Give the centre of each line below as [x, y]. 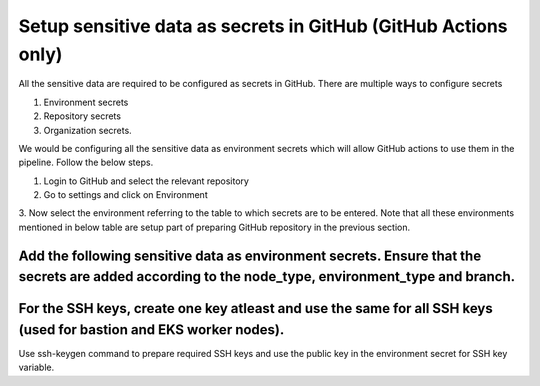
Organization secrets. [87, 130]
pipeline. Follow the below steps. [86, 162]
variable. [36, 367]
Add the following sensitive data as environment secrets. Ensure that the [250, 255]
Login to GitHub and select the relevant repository [146, 181]
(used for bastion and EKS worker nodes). [151, 329]
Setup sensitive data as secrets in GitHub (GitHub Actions [263, 26]
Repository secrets [82, 116]
